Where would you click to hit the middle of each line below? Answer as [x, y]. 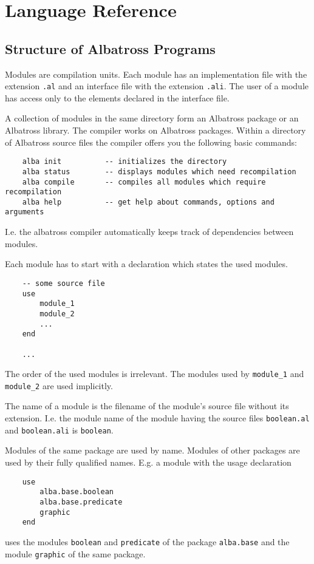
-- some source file [63, 283]
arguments [25, 212]
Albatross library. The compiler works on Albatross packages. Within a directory [155, 130]
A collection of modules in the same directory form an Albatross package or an [152, 118]
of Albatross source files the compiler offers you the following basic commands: [151, 142]
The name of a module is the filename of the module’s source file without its [147, 406]
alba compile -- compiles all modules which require [144, 182]
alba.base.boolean [77, 492]
